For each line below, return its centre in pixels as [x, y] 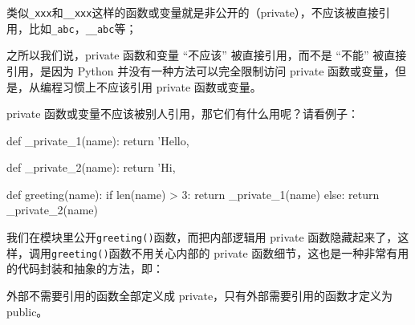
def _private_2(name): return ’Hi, [91, 167]
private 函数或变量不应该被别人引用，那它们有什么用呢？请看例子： [183, 114]
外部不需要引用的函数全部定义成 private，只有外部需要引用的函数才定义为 [200, 295]
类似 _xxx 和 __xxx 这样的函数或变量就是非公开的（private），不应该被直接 [193, 12]
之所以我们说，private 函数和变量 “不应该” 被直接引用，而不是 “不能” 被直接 [207, 55]
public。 [27, 311]
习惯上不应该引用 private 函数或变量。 [162, 86]
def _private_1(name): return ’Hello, [98, 140]
